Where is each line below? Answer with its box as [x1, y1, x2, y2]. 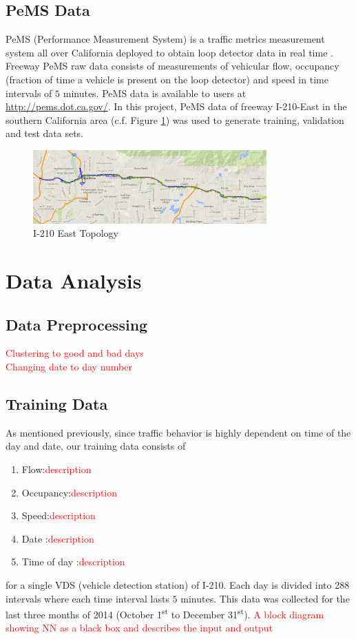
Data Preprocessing [6, 313, 148, 335]
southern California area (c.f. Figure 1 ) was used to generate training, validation [6, 112, 344, 127]
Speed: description [21, 508, 96, 523]
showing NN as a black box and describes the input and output [6, 620, 273, 635]
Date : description [21, 531, 94, 545]
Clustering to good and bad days [6, 346, 144, 360]
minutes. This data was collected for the [180, 591, 350, 605]
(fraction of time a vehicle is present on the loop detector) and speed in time [6, 72, 328, 86]
